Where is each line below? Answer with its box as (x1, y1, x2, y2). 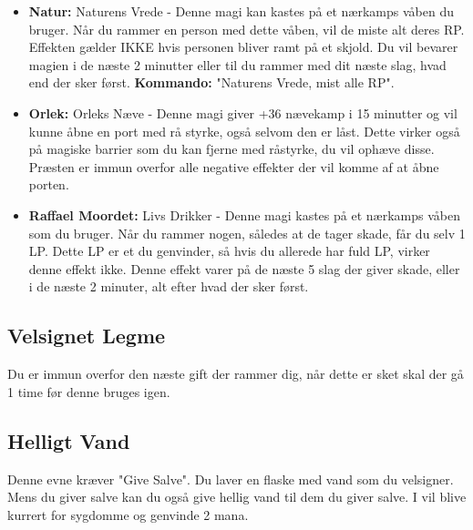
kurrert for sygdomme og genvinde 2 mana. (7, 505, 249, 524)
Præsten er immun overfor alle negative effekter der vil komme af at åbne (28, 157, 439, 176)
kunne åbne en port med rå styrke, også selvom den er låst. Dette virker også (28, 121, 460, 140)
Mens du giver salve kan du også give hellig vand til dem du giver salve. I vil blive (7, 487, 467, 506)
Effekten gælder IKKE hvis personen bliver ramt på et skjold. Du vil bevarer (28, 37, 458, 56)
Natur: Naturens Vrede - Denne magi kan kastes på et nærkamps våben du (28, 2, 454, 20)
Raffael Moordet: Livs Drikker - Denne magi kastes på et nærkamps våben (28, 205, 460, 224)
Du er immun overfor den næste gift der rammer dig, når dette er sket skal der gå (7, 364, 464, 383)
